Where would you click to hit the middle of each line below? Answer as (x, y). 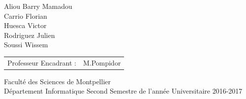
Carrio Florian (26, 16)
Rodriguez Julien (30, 35)
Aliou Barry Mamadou (38, 6)
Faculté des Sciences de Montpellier (57, 81)
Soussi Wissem (26, 45)
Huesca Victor (25, 25)
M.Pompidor (102, 62)
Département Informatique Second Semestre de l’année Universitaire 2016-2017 (123, 91)
